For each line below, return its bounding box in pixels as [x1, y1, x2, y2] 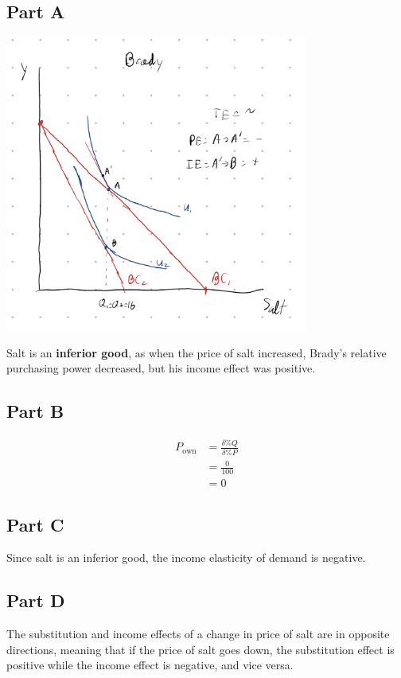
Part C [6, 512, 64, 536]
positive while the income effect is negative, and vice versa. [6, 657, 294, 673]
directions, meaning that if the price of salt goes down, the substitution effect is [6, 641, 395, 657]
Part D [6, 588, 65, 613]
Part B [6, 399, 64, 423]
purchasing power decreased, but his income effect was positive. [6, 360, 316, 376]
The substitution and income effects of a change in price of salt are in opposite [6, 625, 390, 642]
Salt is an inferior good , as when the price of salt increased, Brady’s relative [6, 344, 387, 360]
